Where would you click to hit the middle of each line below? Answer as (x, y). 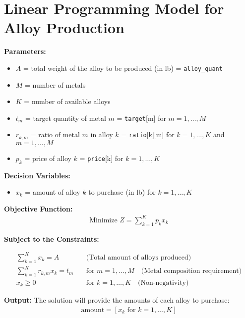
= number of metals (55, 84)
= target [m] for (141, 118)
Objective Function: (38, 208)
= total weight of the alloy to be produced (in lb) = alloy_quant (123, 68)
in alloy (102, 134)
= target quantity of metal (65, 118)
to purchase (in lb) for (122, 192)
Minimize (103, 220)
